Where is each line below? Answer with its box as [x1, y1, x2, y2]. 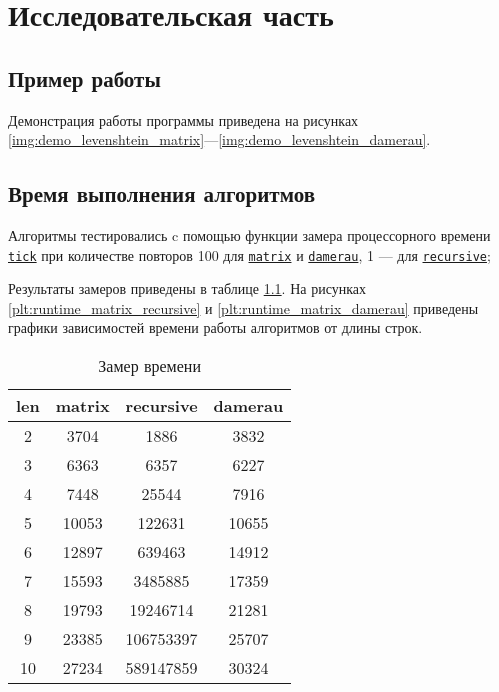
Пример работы [8, 62, 161, 93]
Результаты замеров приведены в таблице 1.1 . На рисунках [8, 278, 366, 299]
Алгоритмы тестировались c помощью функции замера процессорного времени [8, 224, 491, 245]
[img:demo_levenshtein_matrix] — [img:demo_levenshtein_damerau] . [8, 129, 431, 150]
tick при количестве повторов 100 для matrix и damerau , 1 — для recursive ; [8, 244, 491, 265]
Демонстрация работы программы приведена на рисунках [8, 109, 359, 130]
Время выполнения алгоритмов [8, 178, 315, 209]
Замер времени [98, 354, 201, 377]
